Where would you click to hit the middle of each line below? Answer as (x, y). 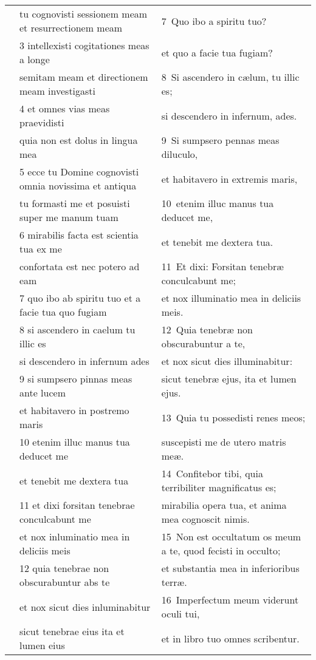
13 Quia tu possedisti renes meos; (233, 417)
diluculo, (180, 154)
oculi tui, (180, 614)
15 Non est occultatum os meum (231, 536)
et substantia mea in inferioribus (230, 568)
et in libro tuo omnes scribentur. (230, 638)
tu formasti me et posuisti (75, 203)
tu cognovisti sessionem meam (84, 14)
